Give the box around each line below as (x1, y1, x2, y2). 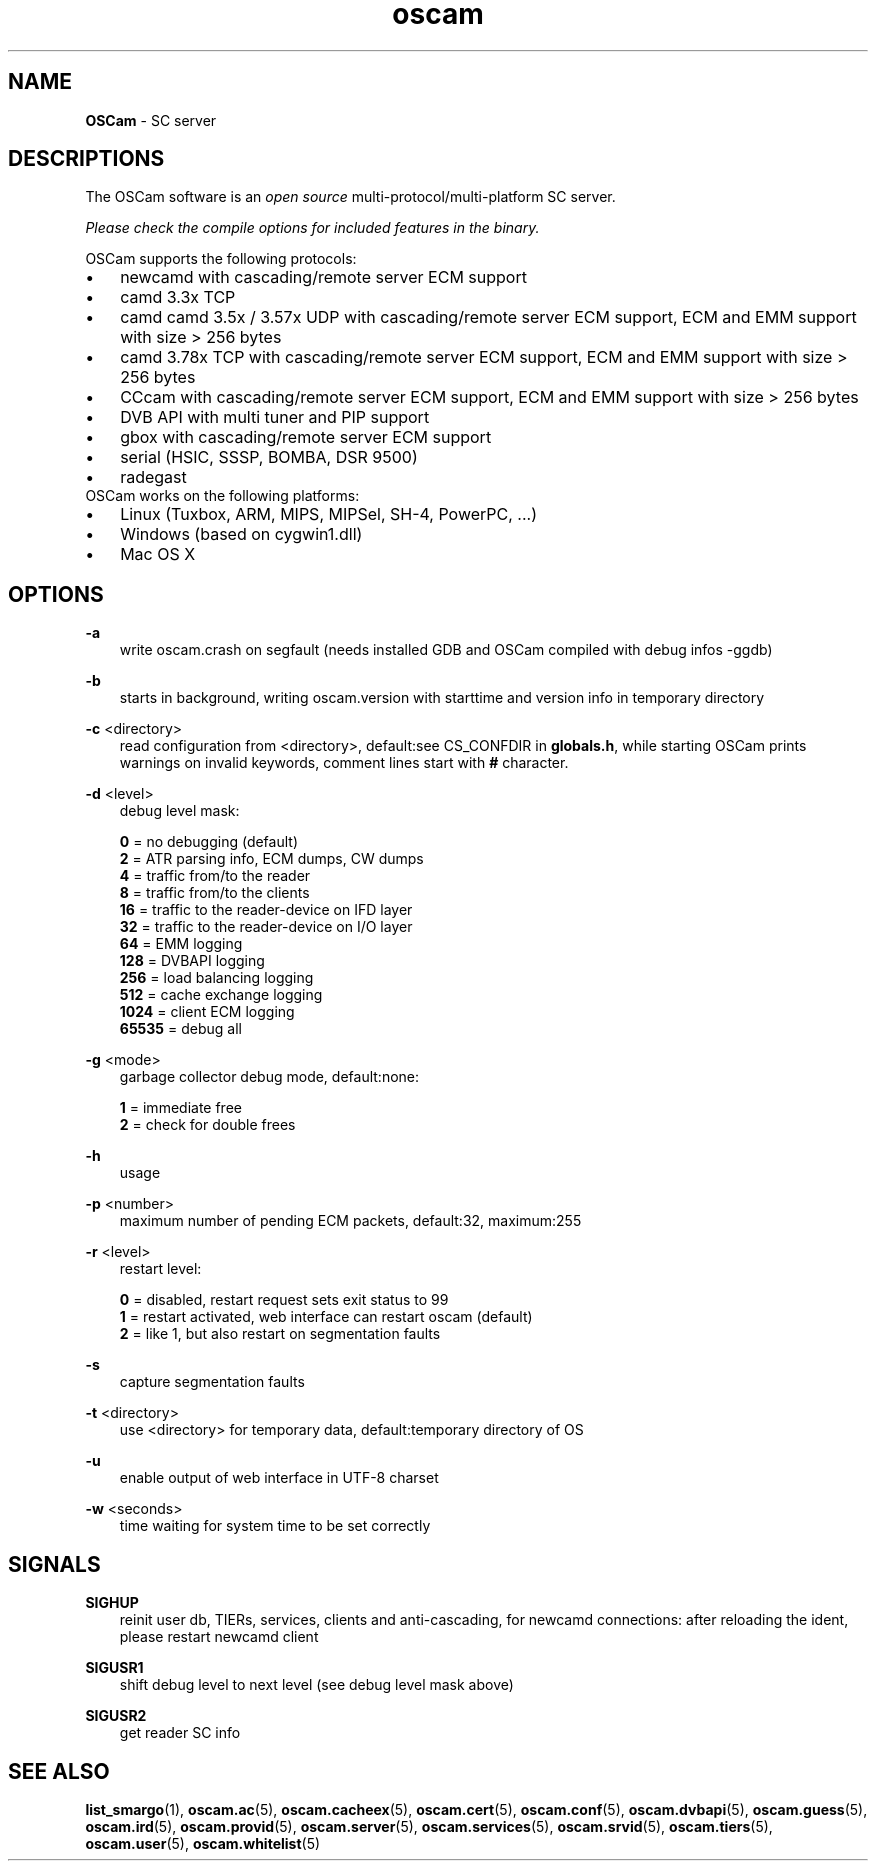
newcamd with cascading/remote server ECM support (120, 267, 527, 288)
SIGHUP (85, 1594, 139, 1612)
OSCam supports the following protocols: (85, 250, 357, 268)
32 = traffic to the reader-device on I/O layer (119, 918, 413, 936)
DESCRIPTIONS (8, 146, 165, 172)
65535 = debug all (119, 1020, 242, 1038)
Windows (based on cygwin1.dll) (120, 524, 363, 545)
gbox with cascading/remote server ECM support (120, 427, 492, 448)
